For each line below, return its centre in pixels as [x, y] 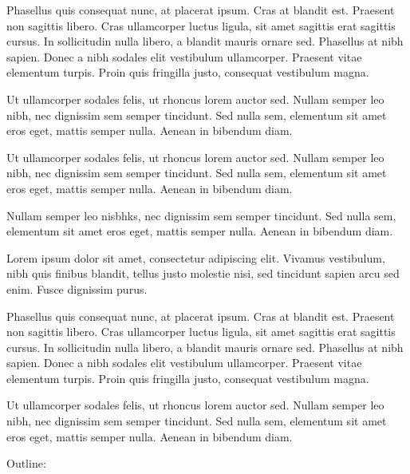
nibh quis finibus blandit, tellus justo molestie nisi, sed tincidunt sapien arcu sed [203, 273]
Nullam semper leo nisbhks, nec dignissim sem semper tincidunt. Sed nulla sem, [201, 215]
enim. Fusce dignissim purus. [77, 288]
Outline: [26, 463]
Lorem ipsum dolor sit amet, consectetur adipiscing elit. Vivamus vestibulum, [196, 257]
